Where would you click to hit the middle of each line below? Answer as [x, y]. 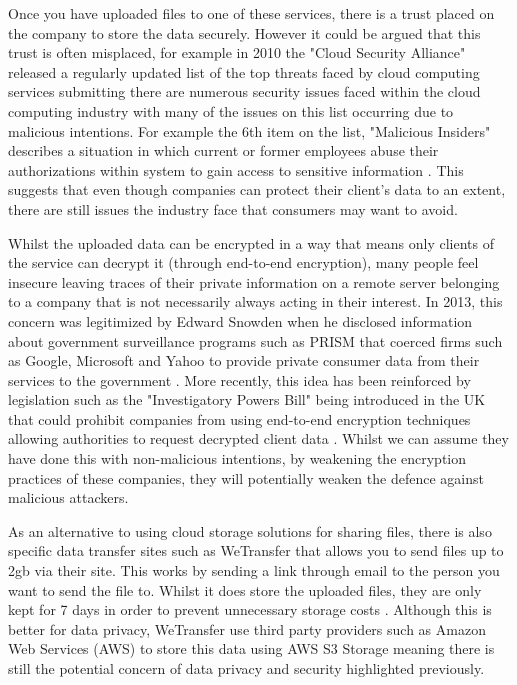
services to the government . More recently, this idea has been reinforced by [239, 379]
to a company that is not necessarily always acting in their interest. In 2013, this [255, 301]
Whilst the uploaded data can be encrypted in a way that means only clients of [251, 242]
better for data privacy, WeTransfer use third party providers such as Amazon [247, 628]
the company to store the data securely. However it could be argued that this [244, 32]
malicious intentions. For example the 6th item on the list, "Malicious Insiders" [249, 130]
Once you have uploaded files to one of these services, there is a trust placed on [251, 13]
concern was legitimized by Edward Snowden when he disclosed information [240, 320]
